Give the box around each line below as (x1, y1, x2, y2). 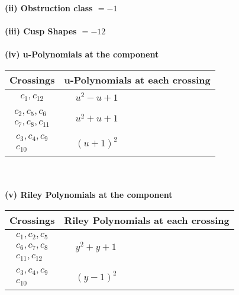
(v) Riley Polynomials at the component (5, 188, 173, 201)
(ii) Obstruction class (5, 2, 93, 14)
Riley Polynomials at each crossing (64, 213, 230, 227)
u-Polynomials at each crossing (64, 72, 211, 86)
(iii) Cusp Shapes (5, 25, 77, 37)
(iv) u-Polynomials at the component (5, 48, 159, 60)
